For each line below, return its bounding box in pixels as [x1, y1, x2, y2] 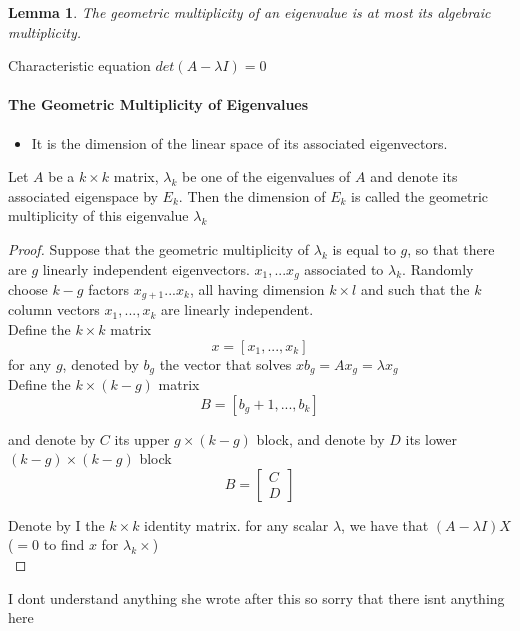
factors [88, 279, 130, 299]
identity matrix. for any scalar [144, 514, 329, 535]
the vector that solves [159, 353, 292, 374]
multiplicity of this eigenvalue [8, 205, 189, 226]
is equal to [332, 238, 396, 259]
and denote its [370, 166, 458, 187]
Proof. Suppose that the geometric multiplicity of [8, 238, 310, 259]
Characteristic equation [8, 55, 151, 76]
